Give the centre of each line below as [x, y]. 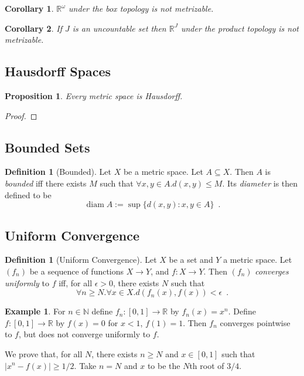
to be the [164, 365]
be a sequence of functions [77, 271]
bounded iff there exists [46, 183]
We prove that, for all [44, 353]
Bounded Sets [47, 147]
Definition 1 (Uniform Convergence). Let [81, 260]
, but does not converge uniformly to [84, 334]
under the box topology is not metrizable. [141, 8]
